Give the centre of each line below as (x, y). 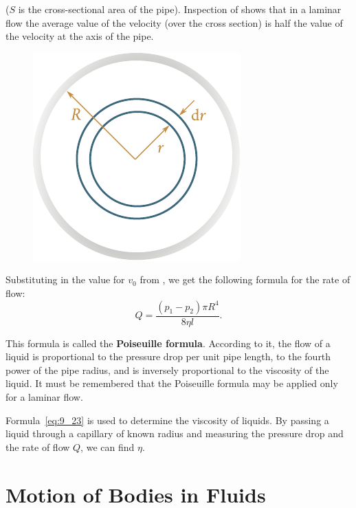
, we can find (108, 446)
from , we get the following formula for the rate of (245, 279)
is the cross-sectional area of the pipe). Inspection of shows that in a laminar (180, 9)
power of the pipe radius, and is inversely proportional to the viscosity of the (167, 369)
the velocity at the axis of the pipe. (80, 36)
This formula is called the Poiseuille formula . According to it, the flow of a (168, 343)
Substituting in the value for (65, 279)
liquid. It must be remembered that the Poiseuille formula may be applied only (172, 383)
